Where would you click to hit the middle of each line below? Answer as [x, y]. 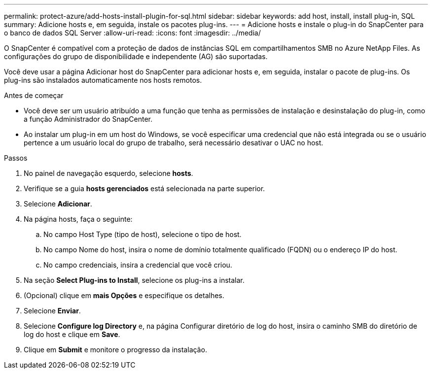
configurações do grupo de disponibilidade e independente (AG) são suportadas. [136, 56]
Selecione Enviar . [52, 311]
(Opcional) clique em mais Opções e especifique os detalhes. [124, 295]
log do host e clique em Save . [72, 334]
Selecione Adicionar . [58, 204]
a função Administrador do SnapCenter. [88, 119]
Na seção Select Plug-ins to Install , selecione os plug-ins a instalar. [134, 280]
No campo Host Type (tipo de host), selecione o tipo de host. [143, 234]
